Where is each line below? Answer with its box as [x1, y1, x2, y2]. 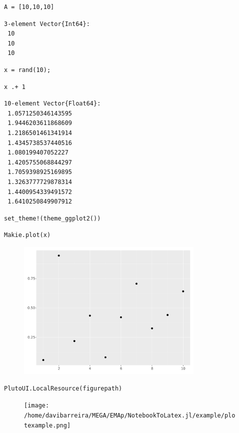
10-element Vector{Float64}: [4, 100, 101, 107]
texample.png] [24, 421, 71, 429]
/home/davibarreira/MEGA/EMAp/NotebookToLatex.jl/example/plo [24, 412, 235, 419]
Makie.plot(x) [4, 231, 51, 239]
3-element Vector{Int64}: [4, 20, 90, 27]
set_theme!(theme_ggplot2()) [4, 214, 101, 222]
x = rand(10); [4, 66, 51, 73]
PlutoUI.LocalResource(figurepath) [4, 384, 122, 392]
